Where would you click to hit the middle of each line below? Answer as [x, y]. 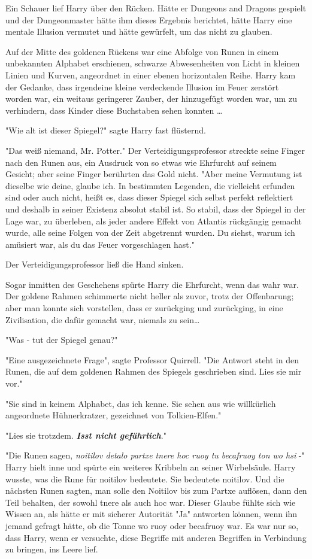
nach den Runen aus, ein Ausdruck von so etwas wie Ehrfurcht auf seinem [141, 162]
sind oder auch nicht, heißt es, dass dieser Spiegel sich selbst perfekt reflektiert [149, 197]
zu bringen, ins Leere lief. [52, 549]
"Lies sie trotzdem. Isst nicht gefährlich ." [86, 435]
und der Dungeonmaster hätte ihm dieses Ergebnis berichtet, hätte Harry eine [149, 19]
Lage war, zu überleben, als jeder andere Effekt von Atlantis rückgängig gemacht [154, 221]
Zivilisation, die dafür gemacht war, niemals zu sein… [103, 319]
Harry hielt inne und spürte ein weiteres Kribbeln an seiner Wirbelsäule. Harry [151, 467]
